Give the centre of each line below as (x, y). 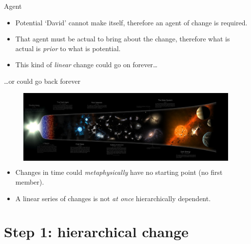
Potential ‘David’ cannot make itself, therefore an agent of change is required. (131, 22)
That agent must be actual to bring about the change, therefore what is (123, 39)
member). (30, 181)
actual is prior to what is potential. (68, 48)
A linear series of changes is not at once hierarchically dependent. (113, 198)
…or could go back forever (42, 81)
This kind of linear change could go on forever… (87, 65)
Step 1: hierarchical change (96, 232)
